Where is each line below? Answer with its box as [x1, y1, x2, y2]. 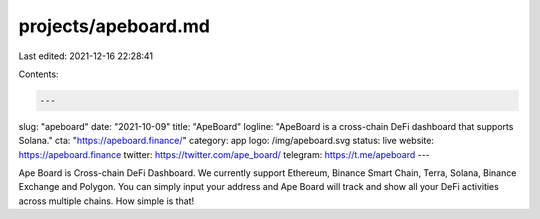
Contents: [18, 68, 59, 80]
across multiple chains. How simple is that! [18, 195, 195, 207]
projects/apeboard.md [18, 15, 210, 37]
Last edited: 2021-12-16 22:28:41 [18, 50, 154, 62]
